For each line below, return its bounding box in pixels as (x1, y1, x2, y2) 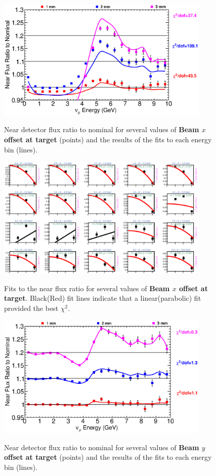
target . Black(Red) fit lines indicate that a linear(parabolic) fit (4, 293, 201, 303)
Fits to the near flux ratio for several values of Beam (4, 283, 170, 293)
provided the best (4, 302, 59, 313)
